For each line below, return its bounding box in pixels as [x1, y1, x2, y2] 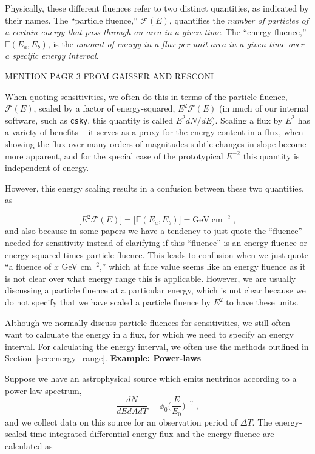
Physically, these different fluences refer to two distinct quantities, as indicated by [5, 2, 309, 14]
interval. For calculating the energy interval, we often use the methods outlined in [5, 339, 309, 352]
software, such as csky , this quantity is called [5, 113, 174, 126]
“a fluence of [5, 260, 52, 273]
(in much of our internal [219, 102, 309, 115]
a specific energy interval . [5, 49, 99, 62]
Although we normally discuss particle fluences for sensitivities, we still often [5, 316, 291, 329]
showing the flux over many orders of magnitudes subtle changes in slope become [5, 138, 307, 150]
